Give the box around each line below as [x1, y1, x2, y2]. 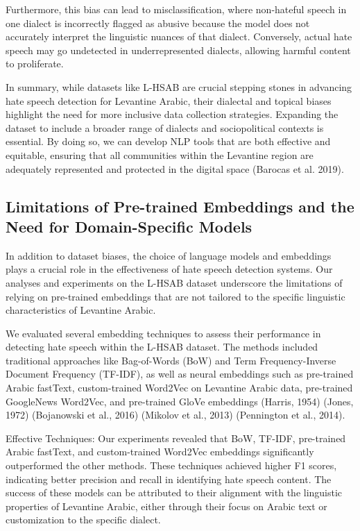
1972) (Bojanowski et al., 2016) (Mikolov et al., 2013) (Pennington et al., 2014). [6, 407, 345, 422]
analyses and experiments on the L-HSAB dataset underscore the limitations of [6, 275, 343, 289]
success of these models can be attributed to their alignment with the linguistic [6, 485, 343, 500]
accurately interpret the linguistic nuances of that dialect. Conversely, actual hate [6, 29, 352, 44]
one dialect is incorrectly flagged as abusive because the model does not [6, 15, 310, 30]
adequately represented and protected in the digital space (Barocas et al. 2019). [6, 161, 344, 176]
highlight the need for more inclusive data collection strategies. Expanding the [6, 107, 338, 121]
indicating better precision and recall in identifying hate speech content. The [6, 471, 332, 486]
